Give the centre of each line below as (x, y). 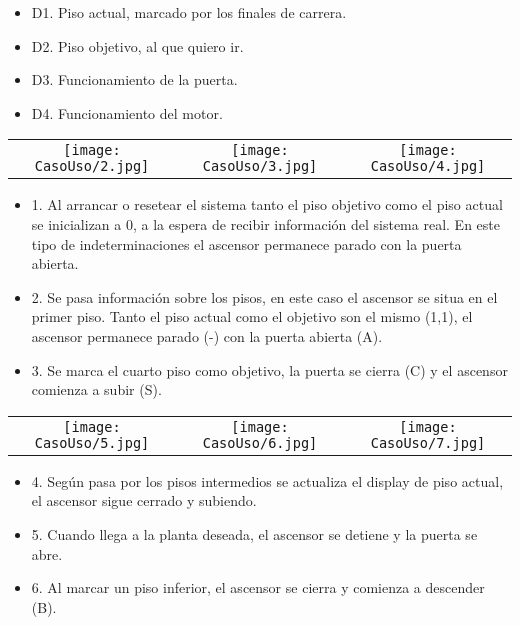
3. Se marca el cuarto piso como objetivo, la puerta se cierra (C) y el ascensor (269, 369)
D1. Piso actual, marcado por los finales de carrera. (189, 12)
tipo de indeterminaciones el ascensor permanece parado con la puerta (246, 243)
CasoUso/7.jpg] (428, 442)
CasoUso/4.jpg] (428, 166)
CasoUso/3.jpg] (260, 166)
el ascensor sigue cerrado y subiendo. (144, 500)
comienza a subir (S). (96, 389)
